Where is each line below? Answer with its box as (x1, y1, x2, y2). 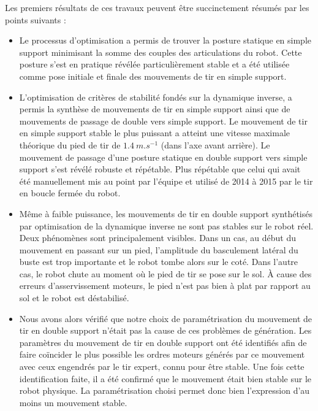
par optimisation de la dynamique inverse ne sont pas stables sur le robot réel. (19, 219, 314, 232)
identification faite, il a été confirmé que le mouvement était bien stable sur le (19, 372, 311, 385)
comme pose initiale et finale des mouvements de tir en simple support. (19, 69, 287, 82)
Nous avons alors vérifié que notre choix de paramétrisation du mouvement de (19, 312, 312, 325)
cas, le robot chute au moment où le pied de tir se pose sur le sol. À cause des (19, 267, 312, 280)
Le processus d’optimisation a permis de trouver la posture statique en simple (19, 34, 312, 47)
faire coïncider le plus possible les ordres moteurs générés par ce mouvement (19, 348, 305, 361)
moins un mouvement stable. (19, 396, 127, 409)
